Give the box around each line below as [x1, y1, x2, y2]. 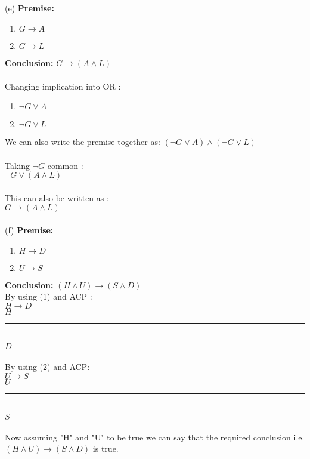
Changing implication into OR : [5, 79, 121, 92]
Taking [5, 159, 30, 171]
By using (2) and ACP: [5, 360, 90, 372]
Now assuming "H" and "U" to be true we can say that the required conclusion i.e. [5, 430, 305, 443]
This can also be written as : [5, 191, 109, 204]
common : [47, 159, 83, 171]
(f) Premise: [5, 223, 54, 236]
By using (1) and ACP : [5, 290, 92, 303]
